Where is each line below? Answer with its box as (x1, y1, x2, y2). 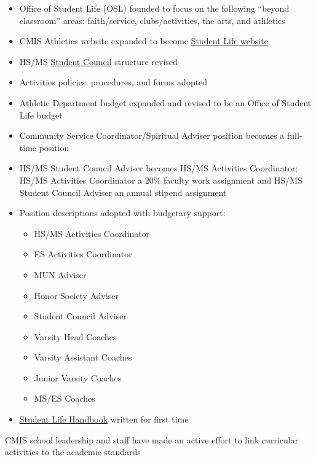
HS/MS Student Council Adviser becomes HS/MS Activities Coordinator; (19, 162, 298, 174)
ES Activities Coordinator (34, 248, 132, 260)
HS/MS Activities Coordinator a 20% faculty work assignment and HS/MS (19, 173, 302, 186)
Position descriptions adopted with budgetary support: (19, 206, 226, 219)
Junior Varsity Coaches (34, 371, 122, 384)
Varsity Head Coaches (34, 330, 117, 343)
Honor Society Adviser (34, 289, 119, 302)
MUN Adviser (34, 268, 87, 281)
